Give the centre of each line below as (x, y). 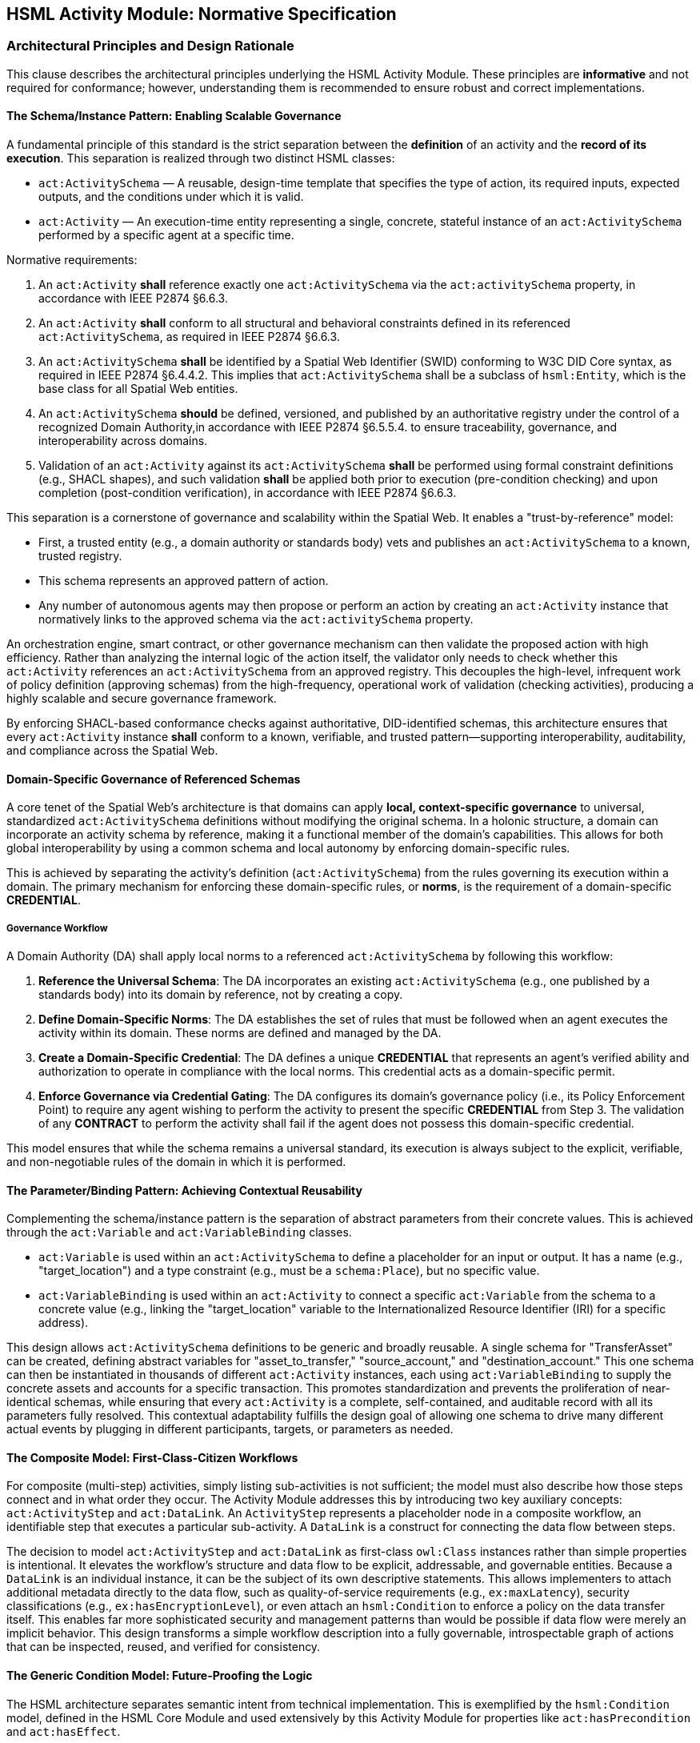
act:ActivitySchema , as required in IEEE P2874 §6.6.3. (189, 337)
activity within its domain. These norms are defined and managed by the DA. (240, 1033)
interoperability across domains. (123, 441)
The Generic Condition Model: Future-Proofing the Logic (160, 1676)
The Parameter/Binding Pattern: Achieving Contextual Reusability (184, 1190)
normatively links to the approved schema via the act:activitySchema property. (256, 619)
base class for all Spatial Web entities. (138, 389)
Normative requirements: (72, 260)
